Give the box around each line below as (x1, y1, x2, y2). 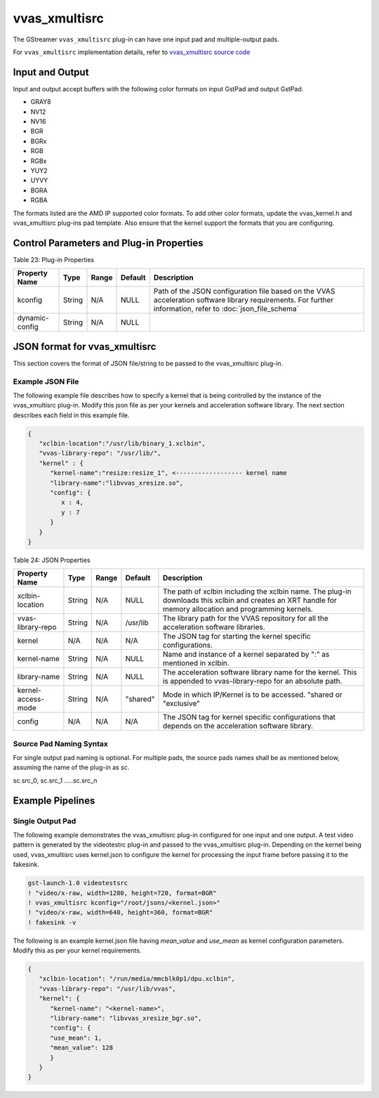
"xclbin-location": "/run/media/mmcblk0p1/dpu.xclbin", (39, 975, 235, 983)
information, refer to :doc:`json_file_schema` (153, 304, 300, 314)
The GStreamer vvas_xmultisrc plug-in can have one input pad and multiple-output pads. (13, 35, 280, 44)
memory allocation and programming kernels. (162, 604, 314, 614)
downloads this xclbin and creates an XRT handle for (162, 596, 337, 606)
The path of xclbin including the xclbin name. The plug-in (162, 587, 352, 596)
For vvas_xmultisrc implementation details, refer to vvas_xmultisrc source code (13, 48, 251, 56)
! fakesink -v (27, 918, 77, 927)
